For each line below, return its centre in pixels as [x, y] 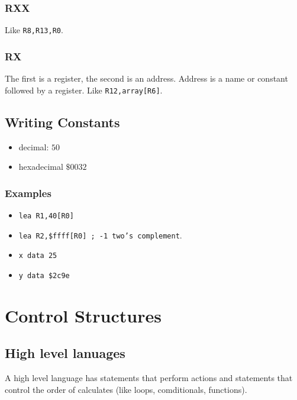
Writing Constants [62, 122]
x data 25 [38, 256]
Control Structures [83, 315]
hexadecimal [41, 167]
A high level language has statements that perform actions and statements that [149, 378]
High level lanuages [65, 353]
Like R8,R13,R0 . [34, 30]
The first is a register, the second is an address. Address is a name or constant [146, 78]
